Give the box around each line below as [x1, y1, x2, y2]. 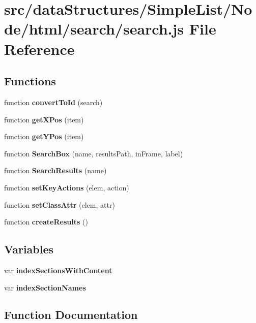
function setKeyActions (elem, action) [4, 182, 129, 192]
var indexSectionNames [4, 282, 86, 293]
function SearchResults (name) [4, 165, 107, 176]
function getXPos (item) [4, 114, 84, 124]
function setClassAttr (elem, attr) [4, 199, 115, 210]
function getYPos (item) [4, 131, 84, 142]
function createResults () [4, 216, 88, 227]
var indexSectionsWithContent [4, 265, 112, 275]
